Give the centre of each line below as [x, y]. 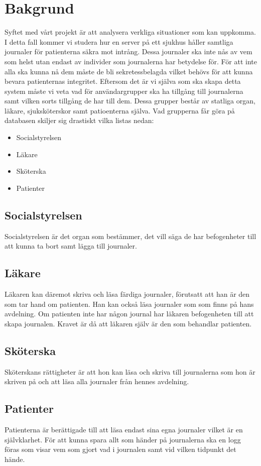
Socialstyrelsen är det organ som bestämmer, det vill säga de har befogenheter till [130, 236]
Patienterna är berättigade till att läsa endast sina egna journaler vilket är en [124, 429]
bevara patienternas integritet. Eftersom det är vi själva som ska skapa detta [123, 81]
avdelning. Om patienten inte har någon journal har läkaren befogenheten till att [129, 314]
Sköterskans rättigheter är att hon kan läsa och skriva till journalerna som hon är [130, 371]
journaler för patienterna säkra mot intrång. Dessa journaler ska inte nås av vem [128, 51]
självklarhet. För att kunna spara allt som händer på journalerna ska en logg [123, 439]
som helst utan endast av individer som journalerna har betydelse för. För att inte [131, 61]
